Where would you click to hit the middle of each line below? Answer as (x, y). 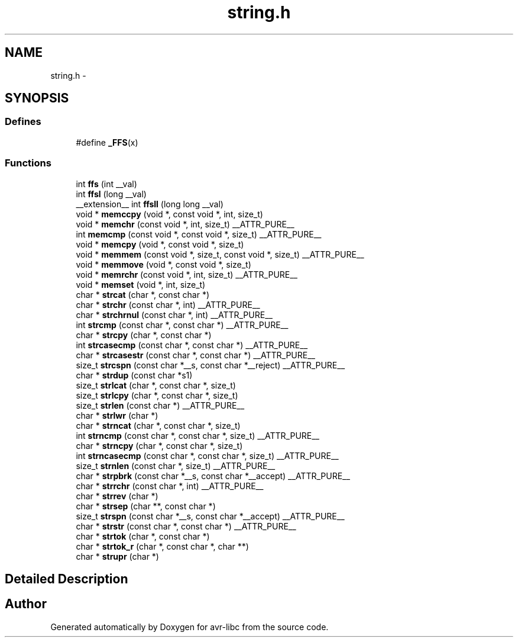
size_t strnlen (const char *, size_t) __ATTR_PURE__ (176, 466)
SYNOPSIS (37, 98)
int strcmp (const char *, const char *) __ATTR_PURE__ (182, 325)
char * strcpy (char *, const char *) (144, 335)
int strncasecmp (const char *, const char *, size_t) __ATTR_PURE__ (207, 455)
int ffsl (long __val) (111, 194)
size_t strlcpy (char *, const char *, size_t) (157, 395)
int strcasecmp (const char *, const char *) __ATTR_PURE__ (192, 345)
